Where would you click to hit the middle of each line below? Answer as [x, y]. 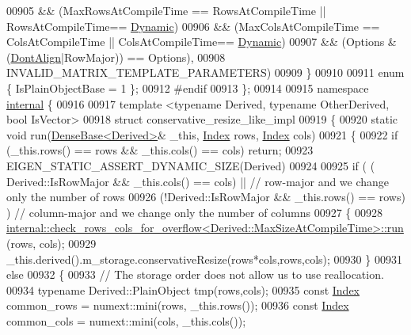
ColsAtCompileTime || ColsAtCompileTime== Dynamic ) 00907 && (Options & [202, 42]
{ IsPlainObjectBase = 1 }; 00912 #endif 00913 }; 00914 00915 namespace [188, 88]
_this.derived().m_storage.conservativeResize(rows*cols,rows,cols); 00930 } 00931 [204, 259]
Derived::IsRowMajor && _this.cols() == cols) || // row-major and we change [198, 181]
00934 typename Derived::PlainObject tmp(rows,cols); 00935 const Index [183, 289]
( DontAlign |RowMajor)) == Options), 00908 [116, 57]
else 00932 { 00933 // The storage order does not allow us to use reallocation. [195, 274]
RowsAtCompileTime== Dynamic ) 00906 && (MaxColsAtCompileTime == [193, 26]
